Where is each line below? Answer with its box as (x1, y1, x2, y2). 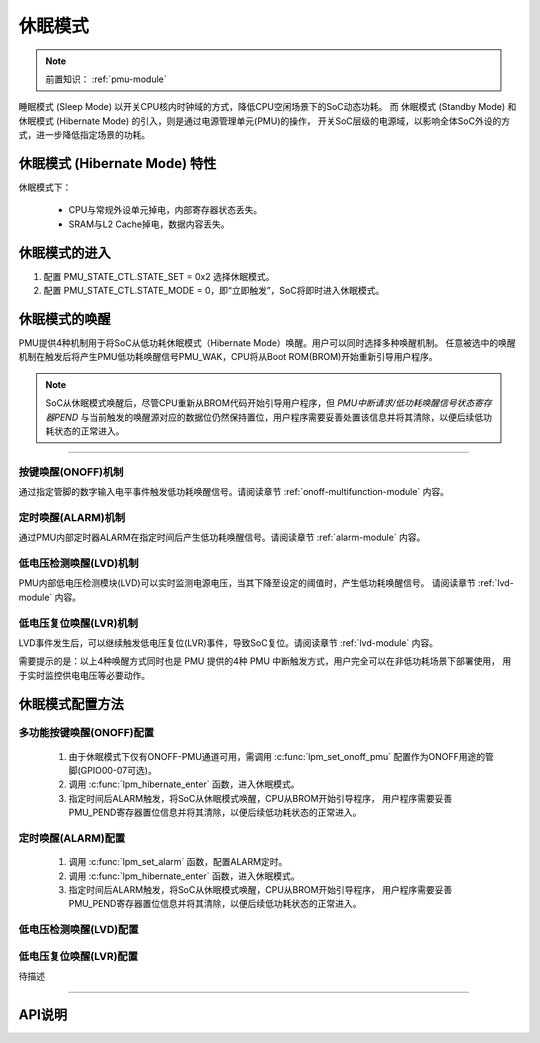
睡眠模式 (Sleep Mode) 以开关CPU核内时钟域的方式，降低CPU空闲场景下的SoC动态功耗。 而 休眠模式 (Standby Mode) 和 (18, 101, 517, 113)
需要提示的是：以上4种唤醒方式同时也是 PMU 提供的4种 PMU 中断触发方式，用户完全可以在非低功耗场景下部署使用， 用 (18, 655, 512, 667)
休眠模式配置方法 (18, 695, 124, 712)
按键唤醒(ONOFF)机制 (18, 465, 124, 479)
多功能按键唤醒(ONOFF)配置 (18, 726, 155, 740)
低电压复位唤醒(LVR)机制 (18, 616, 139, 630)
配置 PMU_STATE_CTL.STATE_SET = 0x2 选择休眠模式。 (43, 270, 275, 282)
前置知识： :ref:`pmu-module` (45, 73, 167, 85)
